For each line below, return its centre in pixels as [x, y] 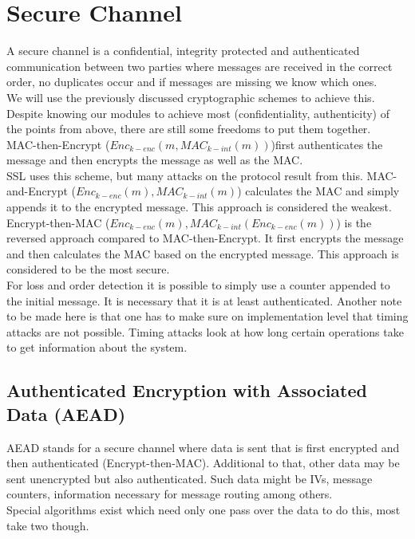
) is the [354, 222]
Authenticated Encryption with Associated [187, 390]
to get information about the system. [97, 347]
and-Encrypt [37, 191]
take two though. [48, 525]
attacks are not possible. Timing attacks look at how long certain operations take [205, 331]
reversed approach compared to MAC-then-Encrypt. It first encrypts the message [205, 238]
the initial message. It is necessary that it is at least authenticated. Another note [204, 300]
